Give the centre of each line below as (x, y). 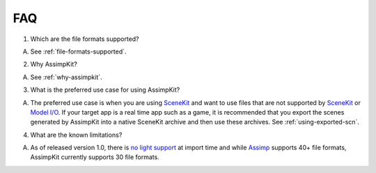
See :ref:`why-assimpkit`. (66, 77)
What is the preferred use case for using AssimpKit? (105, 90)
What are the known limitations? (76, 135)
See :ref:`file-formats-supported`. (78, 51)
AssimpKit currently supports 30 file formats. (95, 157)
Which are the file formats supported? (85, 39)
